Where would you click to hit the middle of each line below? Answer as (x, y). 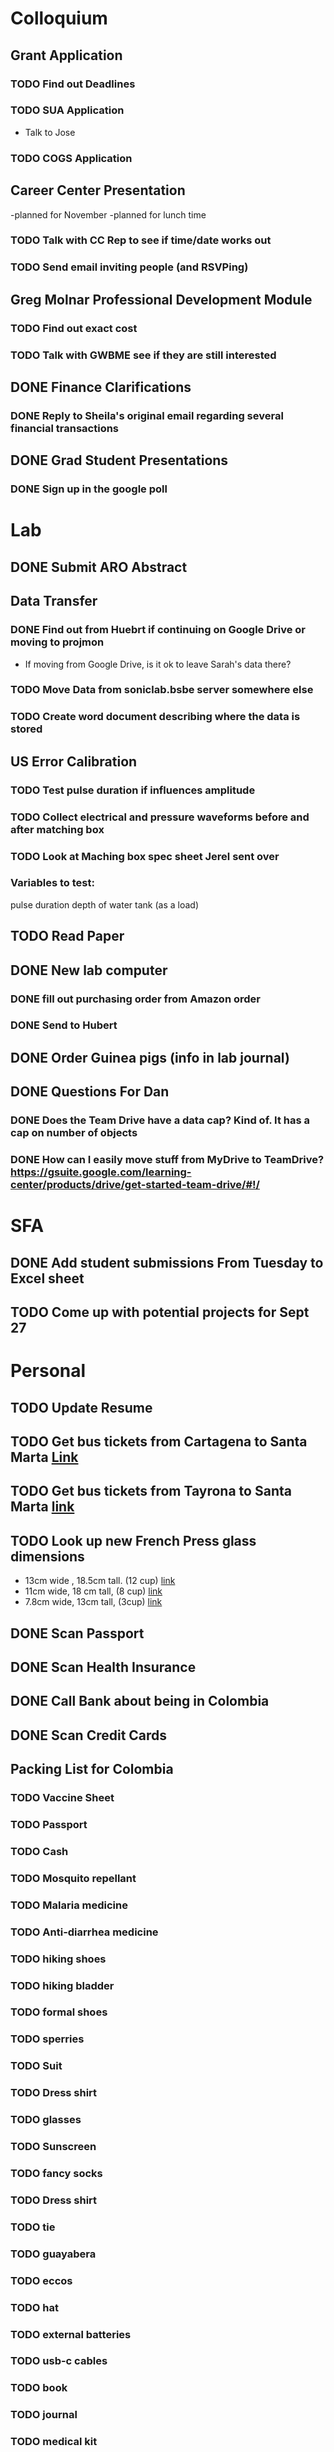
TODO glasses (46, 2120)
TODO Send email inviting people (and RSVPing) (129, 267)
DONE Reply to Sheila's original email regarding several (147, 415)
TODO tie (33, 2227)
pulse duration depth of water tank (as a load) (104, 904)
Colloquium (59, 18)
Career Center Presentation (98, 190)
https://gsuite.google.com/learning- (101, 1172)
